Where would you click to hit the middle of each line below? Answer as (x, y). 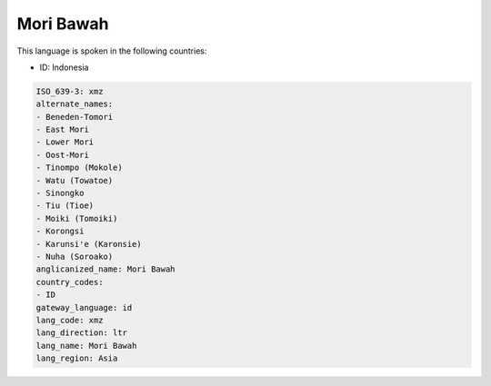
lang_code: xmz (70, 320)
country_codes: (70, 282)
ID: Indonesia (64, 67)
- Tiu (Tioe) (65, 206)
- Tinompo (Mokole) (79, 168)
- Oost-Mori (63, 155)
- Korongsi (60, 231)
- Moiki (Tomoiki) (77, 218)
